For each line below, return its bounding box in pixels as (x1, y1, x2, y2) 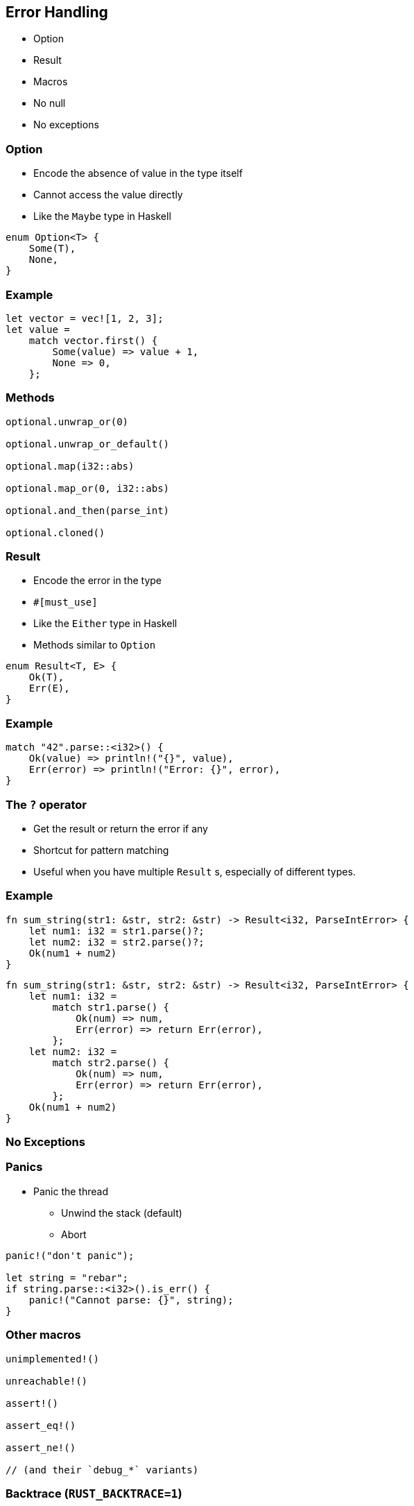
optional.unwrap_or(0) (6, 416, 129, 427)
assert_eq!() (6, 1419, 76, 1431)
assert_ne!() (6, 1441, 76, 1453)
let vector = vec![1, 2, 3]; (6, 312, 164, 324)
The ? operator (6, 797, 87, 812)
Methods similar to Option (33, 639, 156, 651)
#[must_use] (33, 597, 98, 608)
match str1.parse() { (52, 1001, 170, 1013)
